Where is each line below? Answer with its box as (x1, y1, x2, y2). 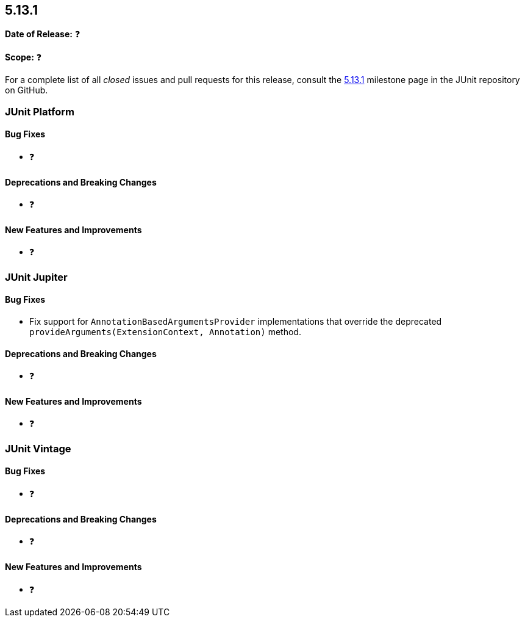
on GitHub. (5, 85, 48, 96)
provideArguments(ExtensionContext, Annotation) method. (29, 327, 301, 338)
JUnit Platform (5, 105, 74, 118)
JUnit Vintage (5, 442, 71, 455)
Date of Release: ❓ (5, 29, 80, 40)
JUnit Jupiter (5, 270, 68, 283)
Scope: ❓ (5, 52, 42, 63)
